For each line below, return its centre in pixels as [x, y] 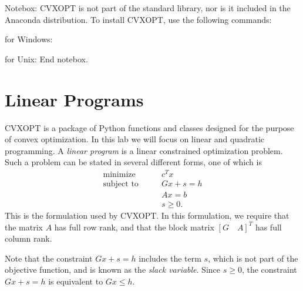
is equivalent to [76, 281]
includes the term [170, 258]
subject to [121, 184]
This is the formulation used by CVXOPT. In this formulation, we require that [147, 215]
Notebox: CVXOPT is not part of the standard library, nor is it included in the [148, 8]
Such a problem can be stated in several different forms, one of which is [133, 162]
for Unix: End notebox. [46, 58]
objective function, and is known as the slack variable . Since [113, 270]
